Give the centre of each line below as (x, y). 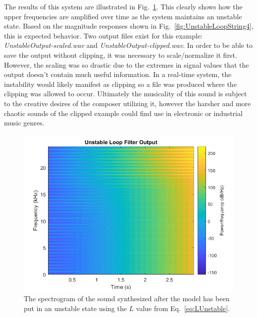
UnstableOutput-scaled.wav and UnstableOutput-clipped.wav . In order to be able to (128, 45)
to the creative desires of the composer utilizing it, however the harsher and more (128, 103)
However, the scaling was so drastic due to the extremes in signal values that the (127, 64)
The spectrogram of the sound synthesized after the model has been (127, 298)
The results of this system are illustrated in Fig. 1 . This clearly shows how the (123, 6)
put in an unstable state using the (75, 308)
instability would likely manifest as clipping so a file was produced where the (120, 84)
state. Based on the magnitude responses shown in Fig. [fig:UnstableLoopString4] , (129, 26)
